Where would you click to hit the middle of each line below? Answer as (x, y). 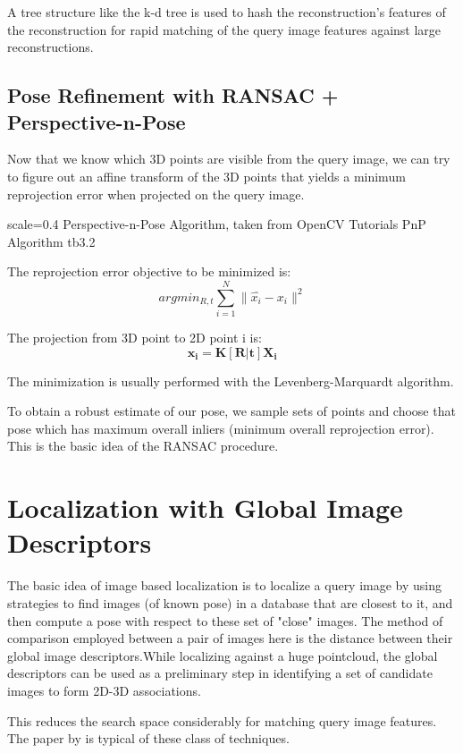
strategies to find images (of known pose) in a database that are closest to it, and (230, 602)
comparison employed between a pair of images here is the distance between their (230, 638)
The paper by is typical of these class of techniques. (148, 738)
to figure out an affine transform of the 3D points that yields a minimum (206, 176)
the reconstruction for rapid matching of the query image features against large (224, 29)
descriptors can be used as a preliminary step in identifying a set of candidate (220, 673)
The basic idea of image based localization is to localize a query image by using (225, 585)
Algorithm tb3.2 (51, 241)
